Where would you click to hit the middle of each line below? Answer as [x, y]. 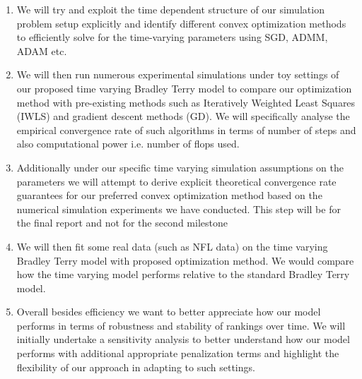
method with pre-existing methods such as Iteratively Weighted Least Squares [186, 102]
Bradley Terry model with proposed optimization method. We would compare [185, 260]
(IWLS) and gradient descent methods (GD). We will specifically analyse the [183, 116]
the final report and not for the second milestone [122, 223]
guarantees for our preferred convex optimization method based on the [169, 195]
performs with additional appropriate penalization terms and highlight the [178, 353]
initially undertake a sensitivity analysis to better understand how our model [183, 339]
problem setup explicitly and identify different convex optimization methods [181, 23]
